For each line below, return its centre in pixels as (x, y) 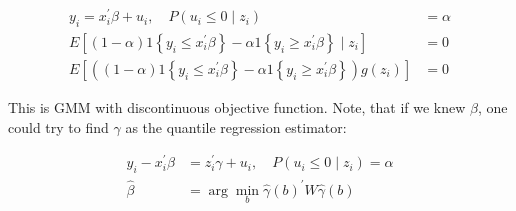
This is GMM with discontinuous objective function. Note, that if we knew (237, 106)
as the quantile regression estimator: (236, 126)
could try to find (58, 126)
